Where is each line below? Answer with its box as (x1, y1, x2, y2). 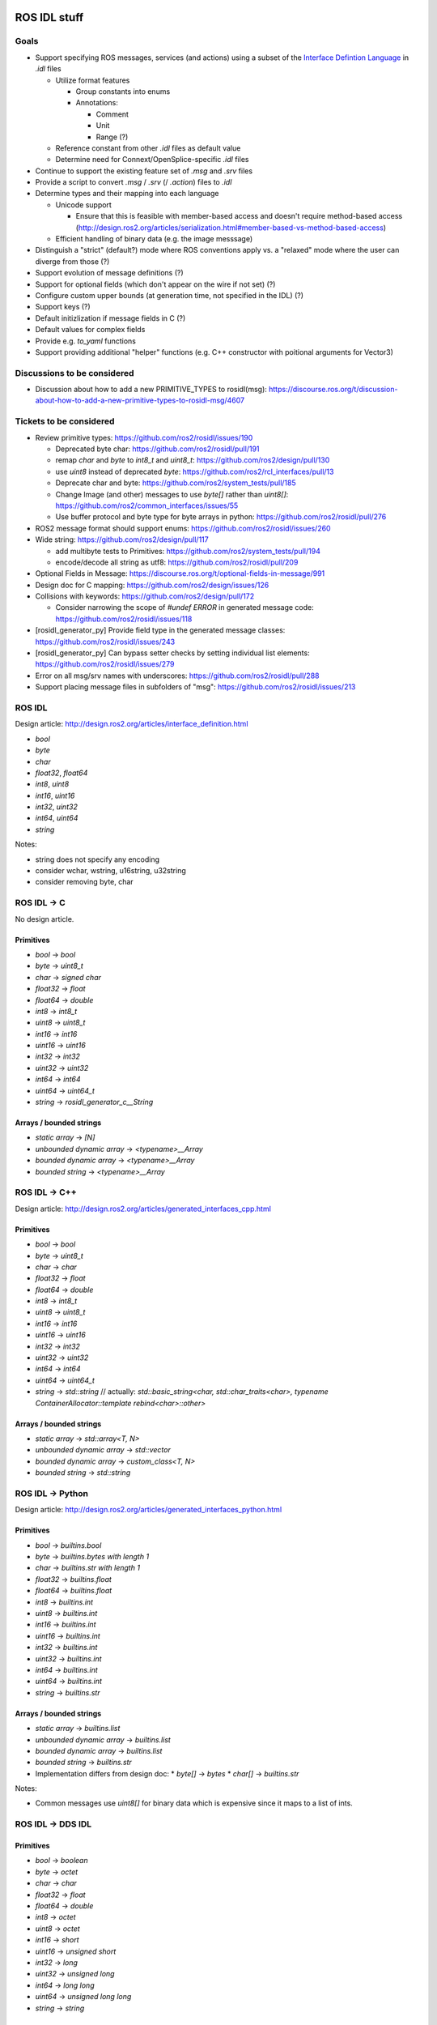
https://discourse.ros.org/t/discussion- (268, 385, 398, 394)
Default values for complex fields (35, 325, 146, 335)
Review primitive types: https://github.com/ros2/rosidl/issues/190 (35, 433, 253, 442)
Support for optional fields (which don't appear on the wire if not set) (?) (35, 279, 276, 289)
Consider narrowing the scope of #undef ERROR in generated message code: (55, 603, 315, 612)
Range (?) (95, 132, 129, 142)
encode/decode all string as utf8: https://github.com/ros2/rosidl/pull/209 (55, 557, 299, 567)
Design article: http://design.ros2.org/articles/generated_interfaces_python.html (15, 1505, 282, 1515)
